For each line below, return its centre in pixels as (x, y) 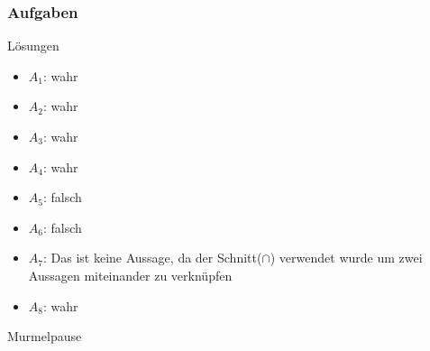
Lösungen (33, 46)
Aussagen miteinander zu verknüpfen (130, 275)
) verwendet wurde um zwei (346, 258)
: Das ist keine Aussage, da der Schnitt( (152, 258)
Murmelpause (45, 336)
